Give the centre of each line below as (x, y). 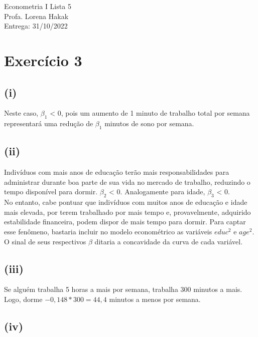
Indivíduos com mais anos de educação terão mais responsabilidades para (117, 172)
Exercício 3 (43, 60)
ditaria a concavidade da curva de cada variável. (169, 241)
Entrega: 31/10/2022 (36, 26)
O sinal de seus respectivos (45, 241)
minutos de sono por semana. (149, 123)
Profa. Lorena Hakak (36, 16)
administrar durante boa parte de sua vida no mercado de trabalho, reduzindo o (127, 182)
